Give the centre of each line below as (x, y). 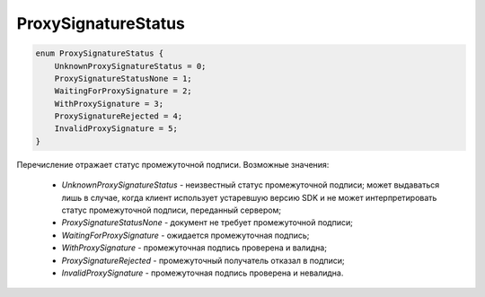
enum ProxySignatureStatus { (100, 53)
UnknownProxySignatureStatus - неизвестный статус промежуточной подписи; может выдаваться (251, 185)
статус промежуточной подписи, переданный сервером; (172, 210)
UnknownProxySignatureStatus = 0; (130, 66)
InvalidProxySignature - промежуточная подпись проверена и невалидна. (203, 273)
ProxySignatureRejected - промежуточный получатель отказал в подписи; (203, 260)
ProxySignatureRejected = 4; (119, 116)
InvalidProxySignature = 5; (116, 129)
